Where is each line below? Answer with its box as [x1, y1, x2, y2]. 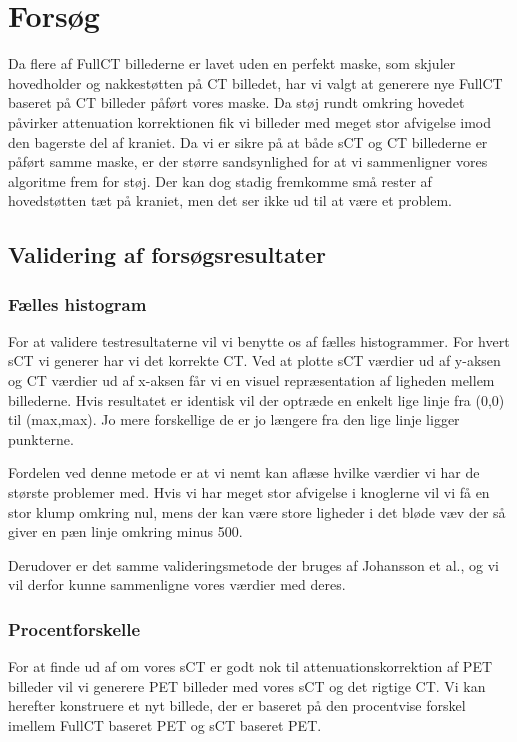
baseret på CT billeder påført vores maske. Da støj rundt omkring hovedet [8, 92, 465, 113]
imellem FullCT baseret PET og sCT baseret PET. [8, 715, 322, 735]
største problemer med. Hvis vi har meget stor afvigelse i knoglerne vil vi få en [8, 482, 490, 503]
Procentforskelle [8, 616, 141, 641]
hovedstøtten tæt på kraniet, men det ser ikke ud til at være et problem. [8, 190, 453, 211]
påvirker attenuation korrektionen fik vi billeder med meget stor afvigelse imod [8, 111, 492, 132]
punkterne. [8, 428, 74, 449]
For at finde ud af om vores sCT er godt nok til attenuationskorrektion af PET [8, 656, 493, 677]
